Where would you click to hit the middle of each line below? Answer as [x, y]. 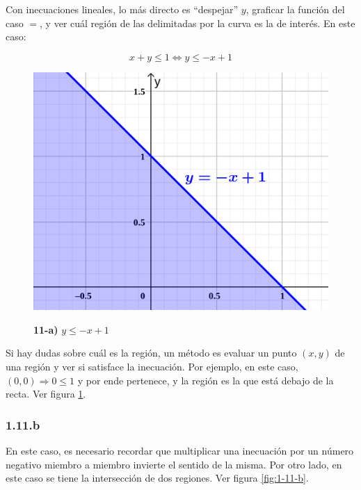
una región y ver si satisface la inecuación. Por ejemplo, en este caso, [152, 366]
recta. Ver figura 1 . [46, 394]
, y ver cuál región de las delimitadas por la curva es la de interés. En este [198, 23]
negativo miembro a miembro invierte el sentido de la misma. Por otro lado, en [174, 464]
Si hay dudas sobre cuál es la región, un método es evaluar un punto [151, 353]
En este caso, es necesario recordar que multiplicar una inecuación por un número [180, 450]
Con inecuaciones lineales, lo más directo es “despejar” [122, 9]
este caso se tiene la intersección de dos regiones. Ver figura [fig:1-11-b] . [157, 478]
